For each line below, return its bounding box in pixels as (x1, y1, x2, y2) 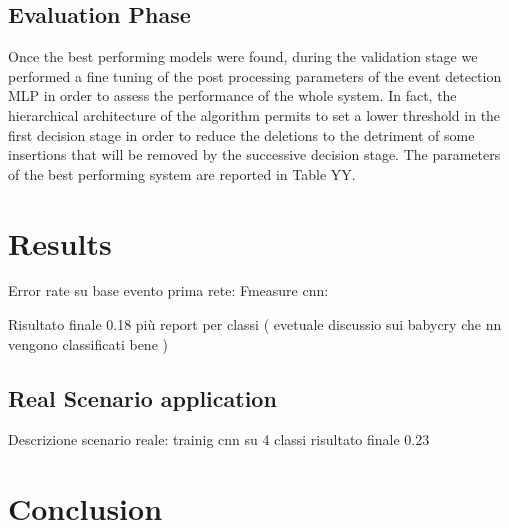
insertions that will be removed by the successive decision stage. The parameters (8, 144, 501, 165)
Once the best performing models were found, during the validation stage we (8, 46, 478, 67)
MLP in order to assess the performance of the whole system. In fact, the (8, 85, 457, 106)
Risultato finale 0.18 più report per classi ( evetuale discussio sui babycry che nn (8, 314, 502, 335)
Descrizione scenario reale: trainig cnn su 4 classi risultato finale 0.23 (8, 429, 430, 450)
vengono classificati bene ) (8, 333, 168, 354)
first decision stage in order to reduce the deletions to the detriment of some (8, 124, 475, 145)
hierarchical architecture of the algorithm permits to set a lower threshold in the (8, 104, 501, 125)
